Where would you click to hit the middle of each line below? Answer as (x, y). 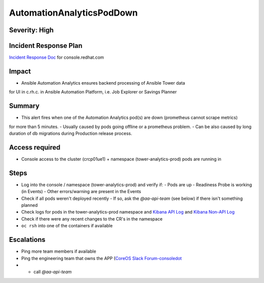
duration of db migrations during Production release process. (70, 133)
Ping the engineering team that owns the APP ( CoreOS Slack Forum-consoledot (101, 258)
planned (30, 205)
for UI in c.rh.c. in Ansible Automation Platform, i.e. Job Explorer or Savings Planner (93, 92)
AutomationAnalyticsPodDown (73, 13)
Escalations (27, 240)
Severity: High (31, 30)
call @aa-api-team (53, 272)
